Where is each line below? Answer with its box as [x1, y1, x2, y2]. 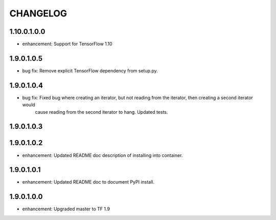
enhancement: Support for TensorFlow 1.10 [22, 41, 112, 47]
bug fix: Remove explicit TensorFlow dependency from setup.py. [22, 67, 158, 74]
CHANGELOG [9, 8, 67, 19]
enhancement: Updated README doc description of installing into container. [22, 152, 183, 158]
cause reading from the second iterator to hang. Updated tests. [35, 109, 168, 115]
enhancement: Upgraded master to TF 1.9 [22, 206, 110, 212]
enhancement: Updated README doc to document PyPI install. [22, 179, 155, 185]
